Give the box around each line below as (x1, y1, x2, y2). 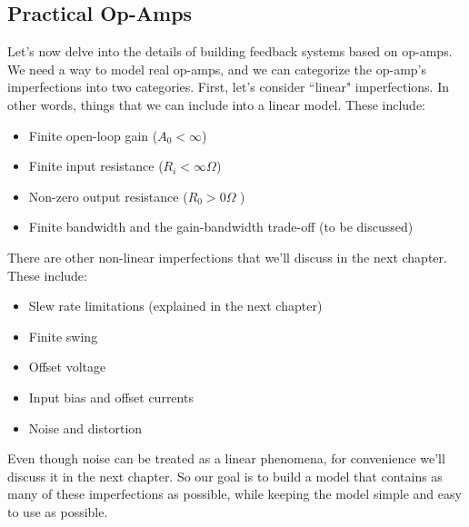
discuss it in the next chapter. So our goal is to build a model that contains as (7, 466, 443, 485)
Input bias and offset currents (28, 387, 194, 406)
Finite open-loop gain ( (28, 125, 158, 144)
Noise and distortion (28, 418, 143, 437)
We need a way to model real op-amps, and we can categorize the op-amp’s (7, 59, 426, 78)
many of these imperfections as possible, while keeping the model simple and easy (7, 484, 462, 503)
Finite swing (28, 326, 98, 345)
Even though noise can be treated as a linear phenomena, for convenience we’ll (7, 449, 445, 468)
